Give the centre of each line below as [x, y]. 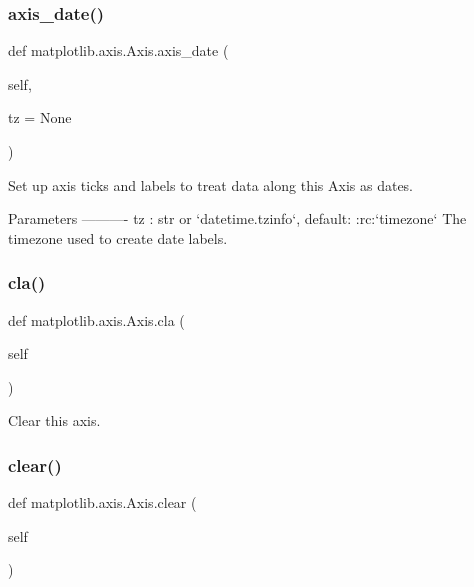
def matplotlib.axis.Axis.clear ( [102, 502]
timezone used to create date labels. [118, 237]
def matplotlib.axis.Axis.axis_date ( [118, 50]
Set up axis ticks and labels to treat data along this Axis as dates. [211, 184]
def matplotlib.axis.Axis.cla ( [96, 319]
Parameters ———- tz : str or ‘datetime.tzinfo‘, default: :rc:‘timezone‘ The [237, 218]
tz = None [40, 117]
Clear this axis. [54, 420]
